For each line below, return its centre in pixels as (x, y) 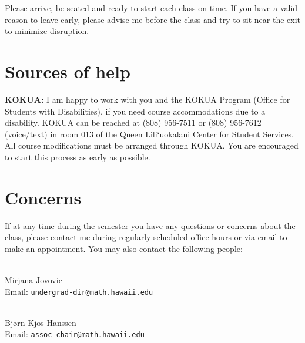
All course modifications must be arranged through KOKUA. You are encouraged (152, 145)
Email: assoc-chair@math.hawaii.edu (75, 334)
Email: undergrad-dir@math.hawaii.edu (79, 291)
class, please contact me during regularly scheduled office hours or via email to (146, 237)
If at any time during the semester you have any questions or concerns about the (150, 225)
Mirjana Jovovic (33, 279)
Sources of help (68, 71)
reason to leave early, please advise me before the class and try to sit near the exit (153, 19)
